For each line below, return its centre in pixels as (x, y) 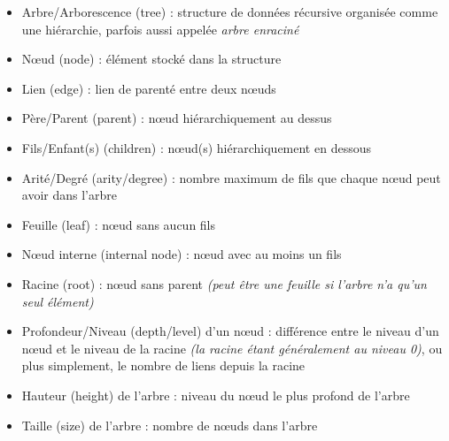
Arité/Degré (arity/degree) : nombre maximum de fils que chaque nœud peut (231, 177)
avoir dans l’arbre (69, 195)
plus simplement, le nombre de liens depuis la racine (163, 365)
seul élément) (58, 301)
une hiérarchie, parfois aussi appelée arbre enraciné (160, 29)
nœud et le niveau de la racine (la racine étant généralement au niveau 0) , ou (232, 348)
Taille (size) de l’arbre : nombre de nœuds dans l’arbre (170, 425)
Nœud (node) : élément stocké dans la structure (151, 59)
